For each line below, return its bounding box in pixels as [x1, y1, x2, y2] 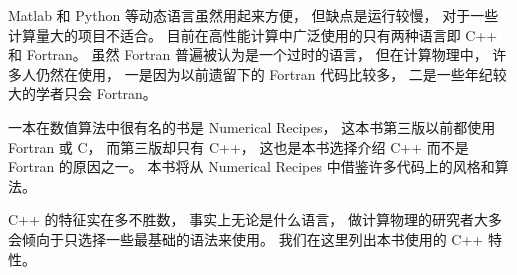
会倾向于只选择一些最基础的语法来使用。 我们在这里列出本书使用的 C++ [8, 228, 484, 249]
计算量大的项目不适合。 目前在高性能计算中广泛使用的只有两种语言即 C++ [8, 24, 498, 45]
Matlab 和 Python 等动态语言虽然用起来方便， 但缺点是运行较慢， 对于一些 [8, 5, 499, 25]
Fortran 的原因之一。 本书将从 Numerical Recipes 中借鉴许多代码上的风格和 [8, 156, 495, 177]
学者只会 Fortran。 [35, 83, 157, 104]
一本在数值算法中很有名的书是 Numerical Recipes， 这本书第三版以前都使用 [8, 116, 496, 137]
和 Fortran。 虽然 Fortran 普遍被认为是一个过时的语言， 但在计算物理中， [8, 44, 488, 65]
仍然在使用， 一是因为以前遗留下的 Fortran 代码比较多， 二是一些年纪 [35, 63, 493, 84]
